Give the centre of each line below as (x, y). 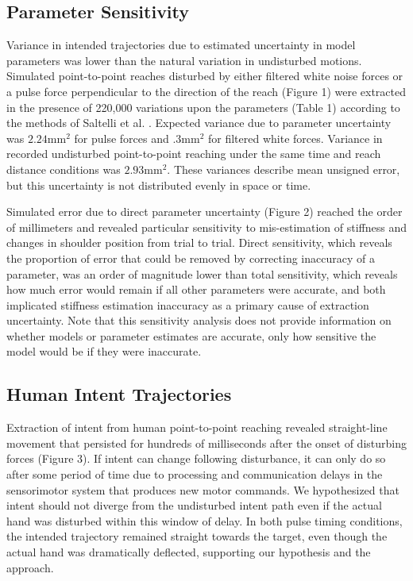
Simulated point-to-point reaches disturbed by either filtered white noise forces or (205, 76)
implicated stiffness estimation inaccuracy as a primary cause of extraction (188, 304)
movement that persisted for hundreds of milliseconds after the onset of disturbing (206, 442)
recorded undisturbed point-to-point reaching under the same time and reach (194, 154)
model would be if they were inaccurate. (104, 351)
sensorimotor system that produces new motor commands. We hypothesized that (203, 489)
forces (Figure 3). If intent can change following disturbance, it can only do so (196, 458)
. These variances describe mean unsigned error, (284, 169)
